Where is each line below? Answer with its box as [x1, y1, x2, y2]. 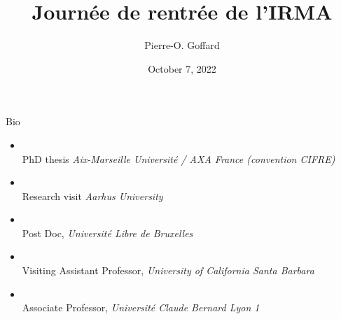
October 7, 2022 [148, 61, 216, 76]
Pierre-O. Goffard [144, 38, 220, 52]
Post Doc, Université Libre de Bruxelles [22, 225, 193, 240]
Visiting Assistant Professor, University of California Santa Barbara [22, 263, 314, 278]
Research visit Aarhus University [22, 188, 163, 203]
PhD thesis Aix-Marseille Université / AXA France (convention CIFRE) [22, 151, 335, 166]
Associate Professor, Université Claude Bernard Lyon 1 [22, 300, 260, 315]
